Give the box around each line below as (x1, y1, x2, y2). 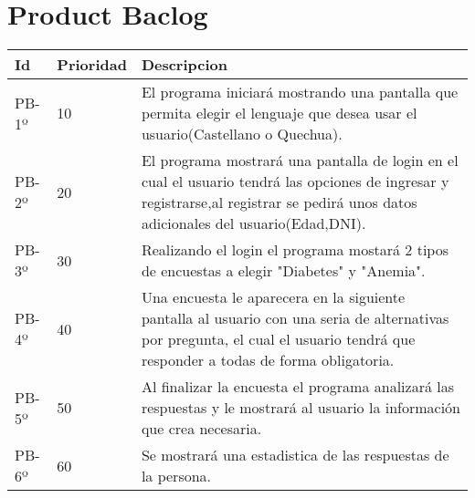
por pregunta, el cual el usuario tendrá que (141, 328, 416, 350)
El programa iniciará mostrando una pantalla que (141, 81, 459, 103)
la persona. (141, 465, 212, 487)
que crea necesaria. (141, 418, 262, 440)
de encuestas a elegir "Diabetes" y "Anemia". (141, 260, 426, 282)
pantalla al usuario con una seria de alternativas (141, 307, 449, 329)
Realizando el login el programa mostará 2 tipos (141, 239, 449, 261)
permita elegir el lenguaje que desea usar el (141, 102, 417, 124)
